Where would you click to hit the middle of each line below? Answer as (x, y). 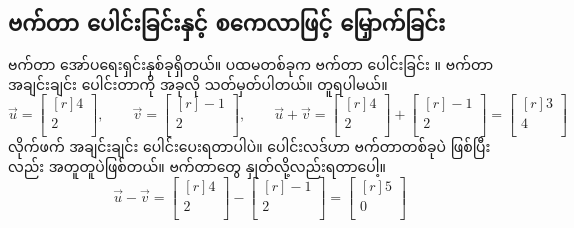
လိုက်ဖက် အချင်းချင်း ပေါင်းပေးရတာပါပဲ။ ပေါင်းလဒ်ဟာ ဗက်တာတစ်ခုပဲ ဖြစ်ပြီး (249, 146)
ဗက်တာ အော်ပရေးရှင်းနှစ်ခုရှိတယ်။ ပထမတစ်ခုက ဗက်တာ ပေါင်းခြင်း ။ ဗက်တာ (251, 64)
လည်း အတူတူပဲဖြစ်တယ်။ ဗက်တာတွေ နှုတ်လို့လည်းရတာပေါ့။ (197, 166)
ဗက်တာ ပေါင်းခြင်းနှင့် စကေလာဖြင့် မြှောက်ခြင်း (227, 22)
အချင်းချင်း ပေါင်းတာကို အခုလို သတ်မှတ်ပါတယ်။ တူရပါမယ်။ (198, 83)
